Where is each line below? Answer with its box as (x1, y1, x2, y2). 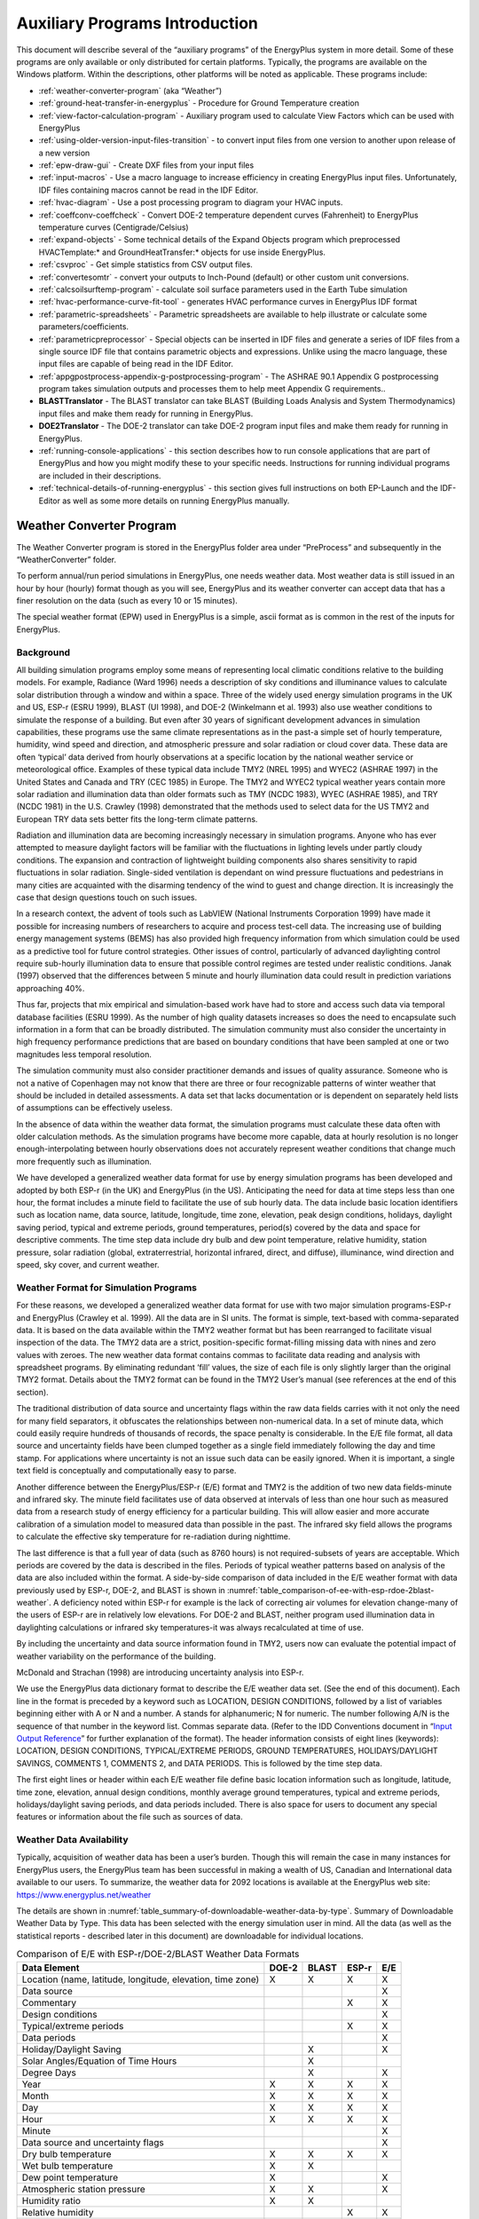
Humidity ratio (21, 2194, 82, 2207)
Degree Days (21, 2066, 77, 2079)
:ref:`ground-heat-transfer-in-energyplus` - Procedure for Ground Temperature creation (38, 98, 359, 108)
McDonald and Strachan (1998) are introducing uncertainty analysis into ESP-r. (16, 1667, 304, 1678)
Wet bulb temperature (21, 2160, 114, 2172)
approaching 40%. (16, 983, 85, 993)
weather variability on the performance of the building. (16, 1651, 216, 1662)
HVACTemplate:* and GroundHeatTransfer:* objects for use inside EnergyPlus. (38, 247, 326, 257)
